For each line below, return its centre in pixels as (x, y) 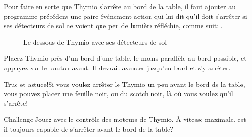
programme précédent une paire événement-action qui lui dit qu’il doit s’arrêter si (126, 16)
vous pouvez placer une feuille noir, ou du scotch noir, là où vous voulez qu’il (118, 94)
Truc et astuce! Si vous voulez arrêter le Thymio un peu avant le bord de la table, (125, 84)
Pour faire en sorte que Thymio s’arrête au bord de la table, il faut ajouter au (120, 6)
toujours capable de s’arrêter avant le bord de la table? (92, 128)
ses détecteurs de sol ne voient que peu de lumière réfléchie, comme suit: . (113, 26)
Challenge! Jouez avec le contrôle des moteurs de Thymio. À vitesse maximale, (120, 119)
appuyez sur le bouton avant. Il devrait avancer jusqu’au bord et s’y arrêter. (117, 67)
